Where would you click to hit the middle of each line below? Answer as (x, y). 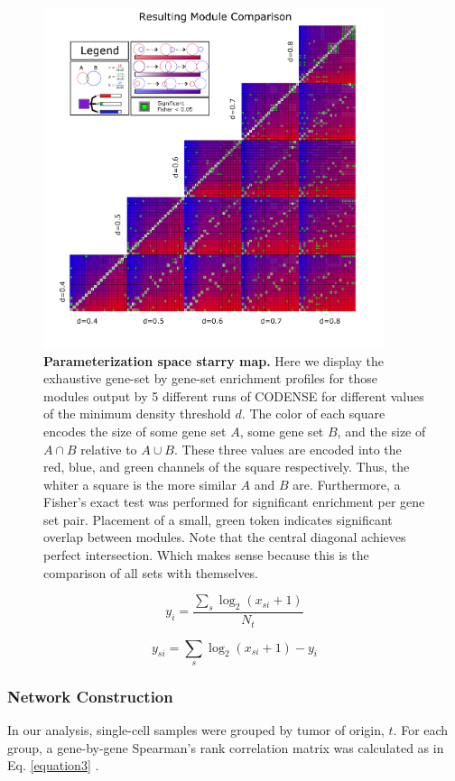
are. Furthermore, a (347, 484)
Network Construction (90, 696)
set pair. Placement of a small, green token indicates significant (218, 519)
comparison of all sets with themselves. (151, 572)
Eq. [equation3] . (53, 765)
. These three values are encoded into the (288, 449)
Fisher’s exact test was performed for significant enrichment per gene (234, 502)
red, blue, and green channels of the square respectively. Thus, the (227, 467)
